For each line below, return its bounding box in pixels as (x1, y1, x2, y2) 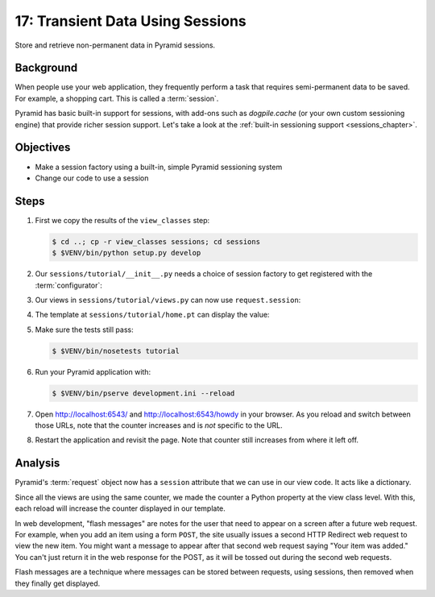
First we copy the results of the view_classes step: (35, 215, 210, 225)
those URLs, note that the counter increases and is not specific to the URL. (35, 421, 284, 430)
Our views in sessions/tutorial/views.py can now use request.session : (35, 295, 301, 305)
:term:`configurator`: (35, 280, 102, 290)
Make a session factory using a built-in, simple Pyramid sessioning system (35, 162, 283, 172)
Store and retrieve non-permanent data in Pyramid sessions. (14, 40, 216, 50)
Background (14, 61, 78, 75)
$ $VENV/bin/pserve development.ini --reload (52, 388, 235, 398)
